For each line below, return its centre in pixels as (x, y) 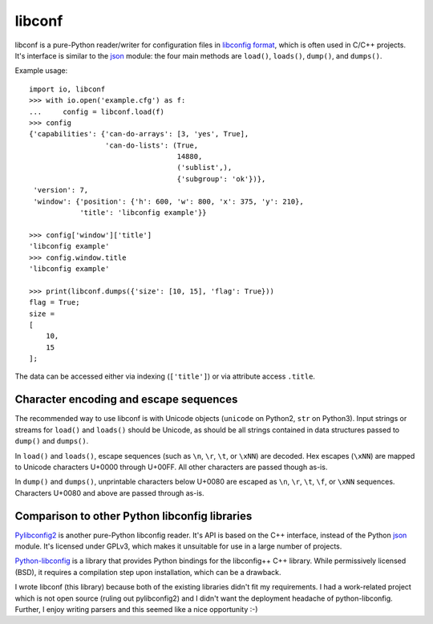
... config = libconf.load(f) (97, 111)
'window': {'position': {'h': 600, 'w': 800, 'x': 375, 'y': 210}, (168, 201)
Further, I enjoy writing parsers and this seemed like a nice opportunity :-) (136, 609)
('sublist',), (204, 168)
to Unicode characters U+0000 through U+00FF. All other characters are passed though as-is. (171, 467)
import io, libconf (67, 89)
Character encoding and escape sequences (126, 400)
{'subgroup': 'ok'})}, (221, 179)
